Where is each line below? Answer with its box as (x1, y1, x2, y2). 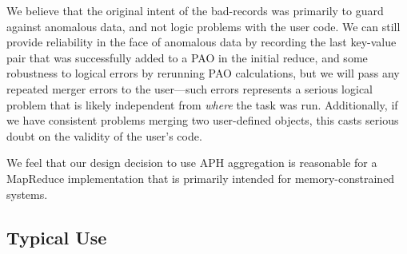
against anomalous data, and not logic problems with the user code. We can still (6, 18, 401, 34)
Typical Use (6, 224, 107, 249)
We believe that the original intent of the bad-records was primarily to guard (6, 2, 384, 18)
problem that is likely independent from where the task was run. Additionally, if (6, 96, 398, 113)
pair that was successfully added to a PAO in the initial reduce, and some (6, 49, 368, 65)
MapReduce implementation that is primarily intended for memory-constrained (6, 169, 395, 186)
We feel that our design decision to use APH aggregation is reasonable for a (6, 154, 377, 171)
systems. (6, 185, 48, 202)
